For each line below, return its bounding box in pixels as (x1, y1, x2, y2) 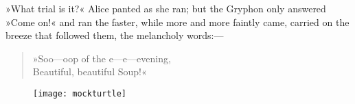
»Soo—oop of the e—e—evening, (32, 51, 171, 65)
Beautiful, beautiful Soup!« (32, 64, 147, 79)
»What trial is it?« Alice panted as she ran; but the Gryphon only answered (5, 1, 326, 15)
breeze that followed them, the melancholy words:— (5, 28, 224, 42)
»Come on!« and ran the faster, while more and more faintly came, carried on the (5, 14, 350, 29)
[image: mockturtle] (33, 88, 127, 99)
